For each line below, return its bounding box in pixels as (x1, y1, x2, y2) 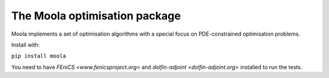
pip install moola (11, 53, 66, 60)
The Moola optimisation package (11, 9, 181, 22)
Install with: (11, 41, 40, 48)
